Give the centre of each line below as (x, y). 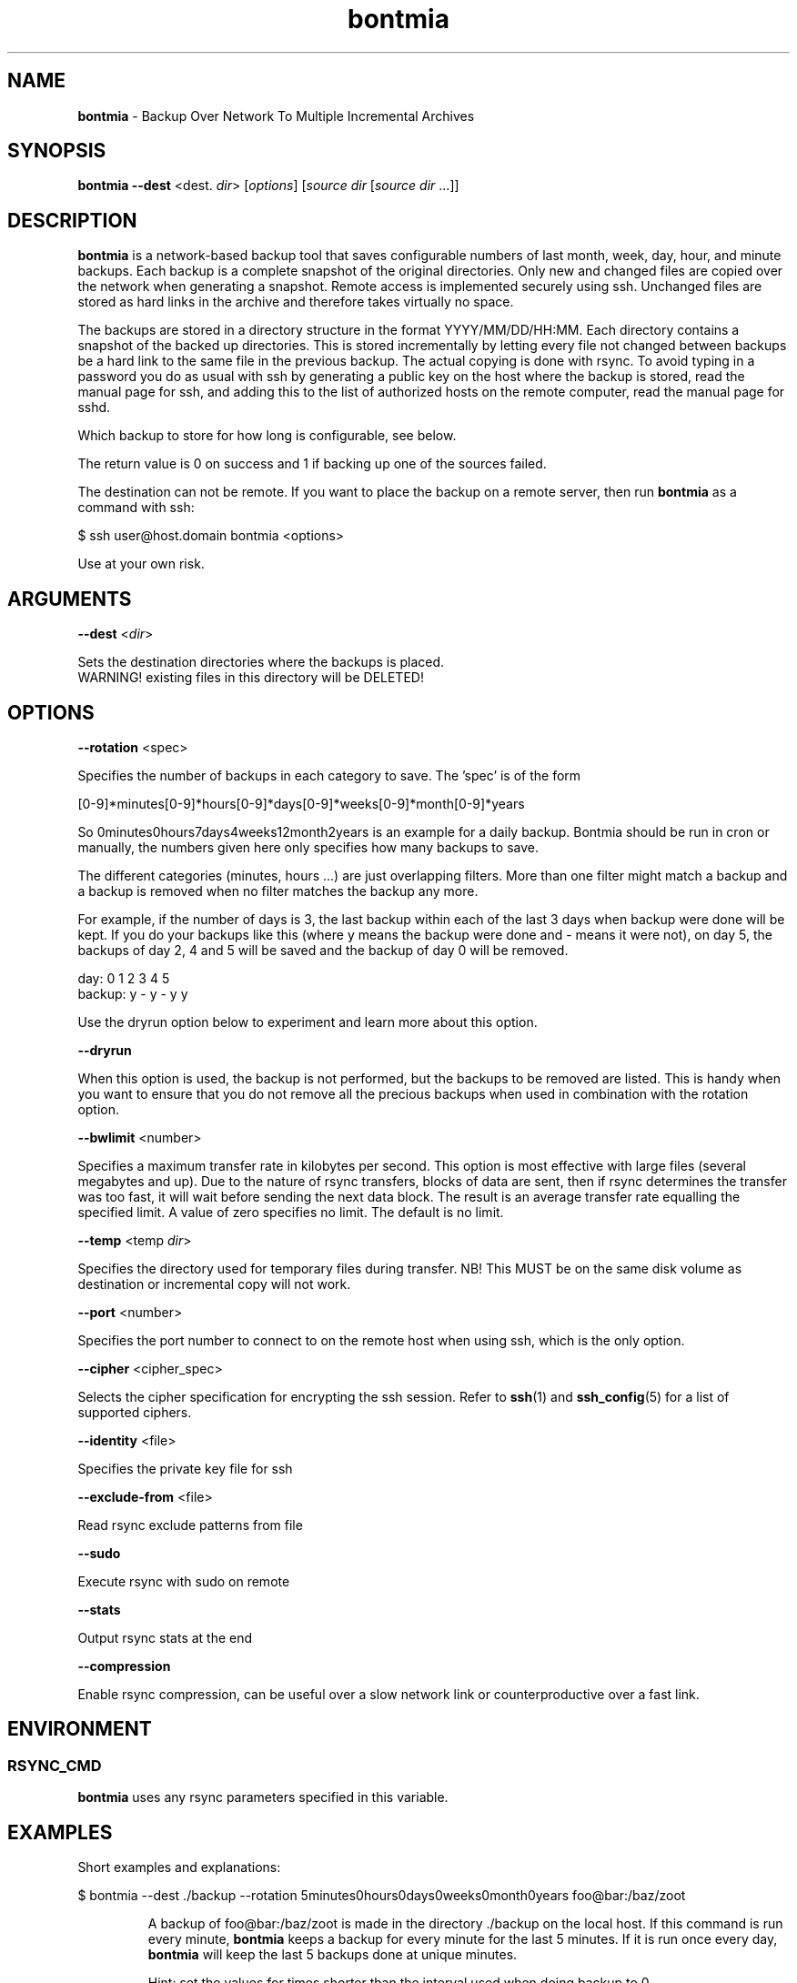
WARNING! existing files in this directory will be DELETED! (251, 678)
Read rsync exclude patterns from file (190, 1525)
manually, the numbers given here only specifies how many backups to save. (308, 847)
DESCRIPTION (72, 220)
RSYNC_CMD (55, 1765)
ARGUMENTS (70, 599)
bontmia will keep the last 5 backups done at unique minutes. (333, 1955)
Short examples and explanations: (179, 1867)
